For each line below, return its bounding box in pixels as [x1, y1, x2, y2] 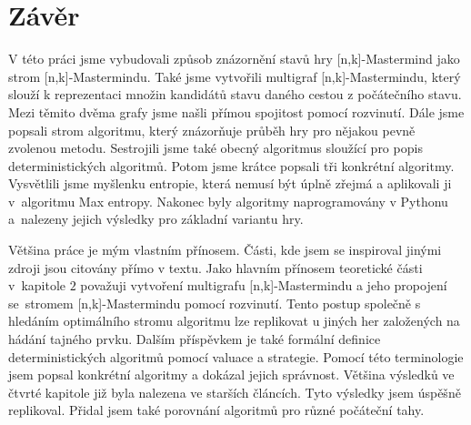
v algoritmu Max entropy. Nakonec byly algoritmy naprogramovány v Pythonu [8, 191, 448, 210]
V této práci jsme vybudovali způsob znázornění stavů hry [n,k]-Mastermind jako [8, 49, 460, 68]
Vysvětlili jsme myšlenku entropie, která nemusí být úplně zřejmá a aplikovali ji [8, 174, 452, 193]
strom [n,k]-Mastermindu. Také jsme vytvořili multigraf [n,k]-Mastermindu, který [8, 66, 461, 86]
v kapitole [8, 276, 66, 295]
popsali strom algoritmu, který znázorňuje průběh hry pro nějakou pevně [8, 120, 416, 139]
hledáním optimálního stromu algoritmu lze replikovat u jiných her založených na [8, 311, 460, 330]
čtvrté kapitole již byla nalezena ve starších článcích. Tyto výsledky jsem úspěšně [8, 382, 461, 401]
